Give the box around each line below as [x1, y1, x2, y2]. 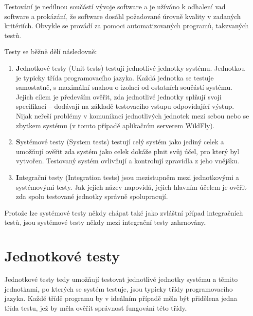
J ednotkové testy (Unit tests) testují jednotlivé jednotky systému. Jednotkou [16, 62, 245, 73]
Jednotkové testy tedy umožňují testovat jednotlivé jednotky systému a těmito [4, 274, 238, 284]
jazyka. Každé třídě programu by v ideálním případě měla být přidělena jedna [4, 293, 237, 303]
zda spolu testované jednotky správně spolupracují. [16, 191, 168, 201]
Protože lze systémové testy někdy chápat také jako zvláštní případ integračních [4, 207, 243, 217]
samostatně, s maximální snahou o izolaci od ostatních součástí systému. [16, 82, 233, 92]
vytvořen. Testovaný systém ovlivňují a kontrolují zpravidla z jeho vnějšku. [16, 156, 239, 166]
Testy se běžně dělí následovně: [4, 46, 97, 57]
